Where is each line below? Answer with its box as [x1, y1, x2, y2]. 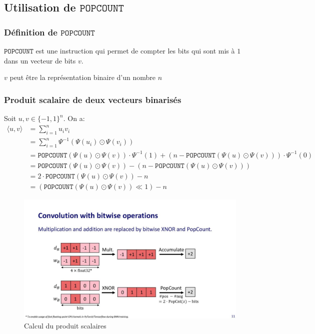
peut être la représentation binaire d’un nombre [9, 72, 156, 82]
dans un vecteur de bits [4, 55, 76, 65]
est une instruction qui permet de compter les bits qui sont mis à [35, 45, 235, 55]
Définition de [4, 25, 57, 38]
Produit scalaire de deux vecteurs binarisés [4, 93, 181, 105]
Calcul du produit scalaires [24, 320, 106, 330]
